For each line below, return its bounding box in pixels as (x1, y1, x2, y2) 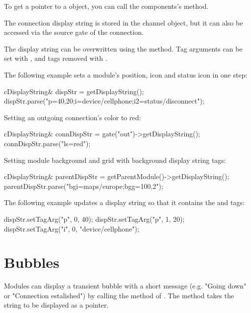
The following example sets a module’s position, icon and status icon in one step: (4, 69, 248, 79)
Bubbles (4, 252, 59, 272)
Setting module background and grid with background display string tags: (4, 155, 226, 165)
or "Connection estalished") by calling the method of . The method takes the (4, 290, 234, 300)
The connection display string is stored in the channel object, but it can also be (4, 17, 243, 27)
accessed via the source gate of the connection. (4, 27, 144, 37)
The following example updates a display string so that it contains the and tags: (4, 197, 245, 208)
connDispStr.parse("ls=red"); (4, 138, 91, 148)
